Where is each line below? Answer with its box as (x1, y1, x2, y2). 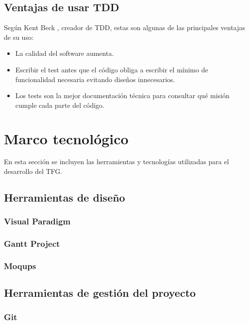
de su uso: (4, 32, 33, 42)
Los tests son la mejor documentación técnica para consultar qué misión (15, 90, 230, 101)
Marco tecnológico (4, 128, 129, 148)
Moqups (4, 260, 36, 272)
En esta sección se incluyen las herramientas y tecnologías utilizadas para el (4, 156, 229, 167)
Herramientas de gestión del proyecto (4, 285, 196, 300)
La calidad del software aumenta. (15, 48, 114, 58)
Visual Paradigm (4, 215, 71, 227)
